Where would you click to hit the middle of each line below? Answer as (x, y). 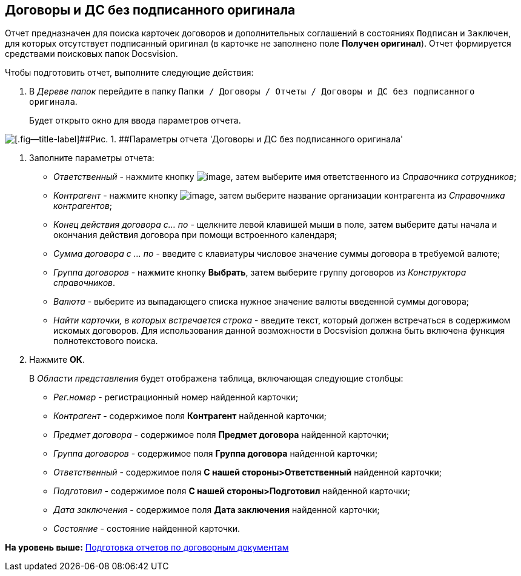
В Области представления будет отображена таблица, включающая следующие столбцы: (216, 379)
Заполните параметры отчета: (92, 158)
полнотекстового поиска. (106, 341)
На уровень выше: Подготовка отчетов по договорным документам (147, 548)
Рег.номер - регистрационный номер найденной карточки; (176, 397)
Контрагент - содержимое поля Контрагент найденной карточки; (190, 416)
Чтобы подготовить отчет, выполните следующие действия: (129, 73)
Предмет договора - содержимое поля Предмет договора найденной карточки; (221, 435)
